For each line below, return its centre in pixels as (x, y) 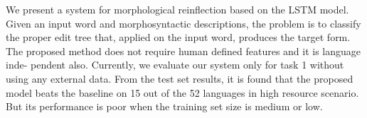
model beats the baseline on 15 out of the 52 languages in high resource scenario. (182, 92)
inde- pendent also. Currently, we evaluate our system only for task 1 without (175, 65)
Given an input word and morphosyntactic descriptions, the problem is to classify (183, 23)
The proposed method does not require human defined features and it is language (183, 51)
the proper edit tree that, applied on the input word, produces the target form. (178, 37)
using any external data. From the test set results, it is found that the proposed (180, 78)
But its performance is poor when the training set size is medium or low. (164, 106)
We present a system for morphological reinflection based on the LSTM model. (177, 9)
